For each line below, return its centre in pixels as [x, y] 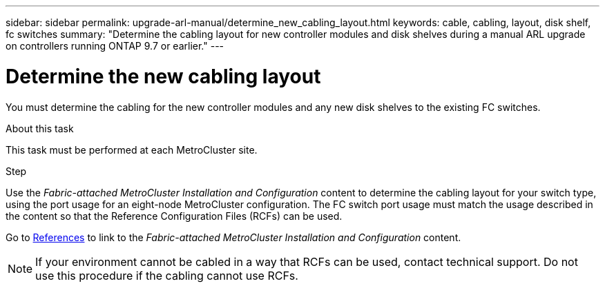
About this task [40, 128]
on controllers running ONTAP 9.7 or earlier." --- [115, 46]
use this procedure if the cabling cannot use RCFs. [167, 275]
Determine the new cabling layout [163, 76]
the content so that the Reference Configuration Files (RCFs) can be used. [174, 216]
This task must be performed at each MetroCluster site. [132, 150]
